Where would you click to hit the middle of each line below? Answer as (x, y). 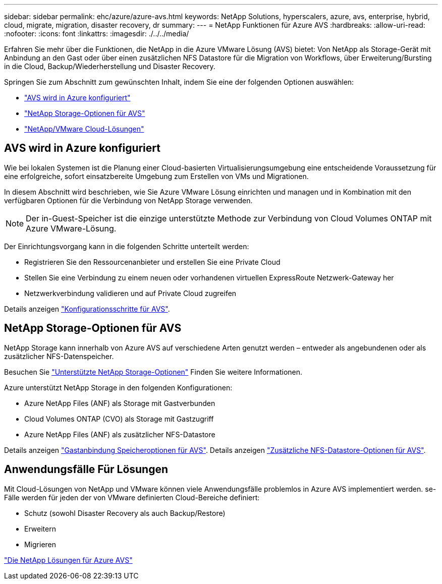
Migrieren (40, 544)
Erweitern (40, 529)
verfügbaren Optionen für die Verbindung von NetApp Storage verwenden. (128, 200)
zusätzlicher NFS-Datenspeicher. (59, 356)
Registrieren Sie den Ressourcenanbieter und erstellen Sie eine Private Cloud (152, 262)
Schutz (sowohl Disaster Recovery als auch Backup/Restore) (125, 513)
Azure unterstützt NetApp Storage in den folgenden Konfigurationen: (118, 387)
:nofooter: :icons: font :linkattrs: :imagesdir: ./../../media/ (97, 34)
